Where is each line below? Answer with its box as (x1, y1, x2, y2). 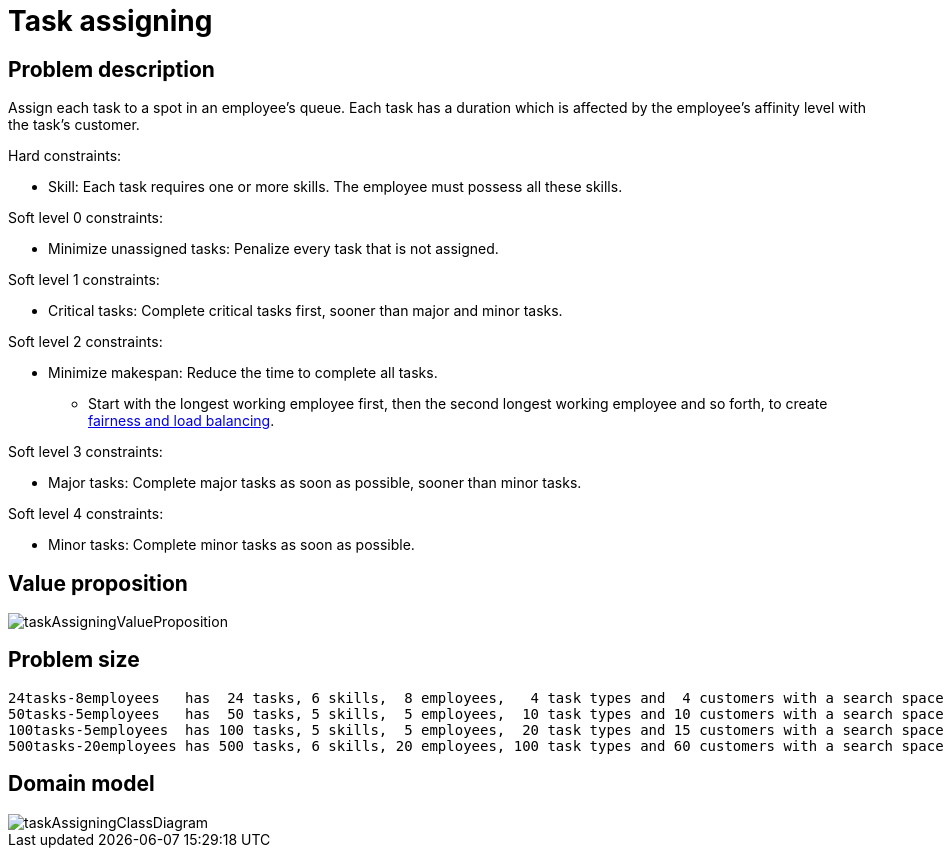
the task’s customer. (8, 116, 140, 134)
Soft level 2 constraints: (8, 333, 163, 351)
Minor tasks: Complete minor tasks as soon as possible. (48, 536, 415, 554)
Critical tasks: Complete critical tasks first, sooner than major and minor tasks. (48, 302, 563, 320)
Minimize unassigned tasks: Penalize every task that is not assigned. (48, 240, 499, 258)
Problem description (8, 56, 215, 82)
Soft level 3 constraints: (8, 443, 163, 461)
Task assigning (8, 4, 213, 38)
